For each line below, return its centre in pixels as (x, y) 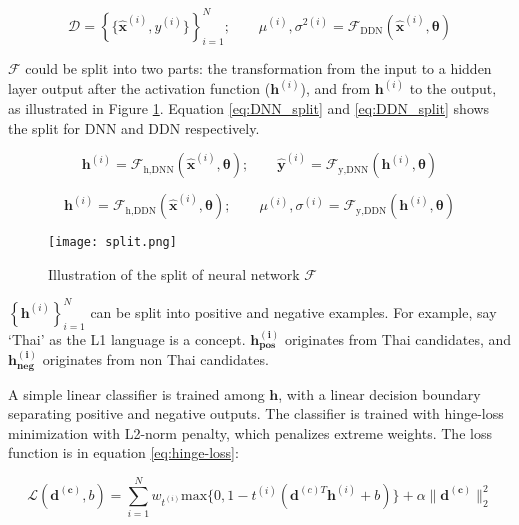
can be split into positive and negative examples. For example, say (293, 311)
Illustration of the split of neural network (174, 273)
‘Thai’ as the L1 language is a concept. (127, 338)
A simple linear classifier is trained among (136, 393)
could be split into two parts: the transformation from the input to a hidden (258, 68)
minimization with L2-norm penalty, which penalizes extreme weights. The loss (250, 432)
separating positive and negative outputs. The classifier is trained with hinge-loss (256, 413)
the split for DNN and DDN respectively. (134, 127)
